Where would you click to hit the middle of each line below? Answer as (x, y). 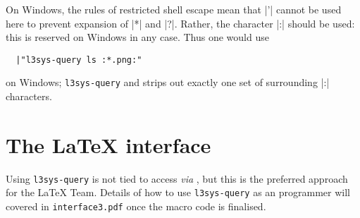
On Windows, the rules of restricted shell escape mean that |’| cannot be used (174, 9)
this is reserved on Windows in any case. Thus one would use (137, 37)
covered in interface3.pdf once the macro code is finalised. (136, 206)
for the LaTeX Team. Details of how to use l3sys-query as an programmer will (178, 192)
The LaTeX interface (108, 144)
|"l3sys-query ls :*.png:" (79, 60)
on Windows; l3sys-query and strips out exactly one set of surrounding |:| (168, 82)
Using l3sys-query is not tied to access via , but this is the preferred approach (177, 178)
